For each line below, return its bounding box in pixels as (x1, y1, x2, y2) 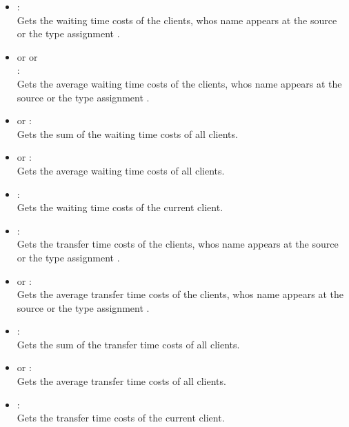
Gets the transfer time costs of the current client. (17, 410, 225, 425)
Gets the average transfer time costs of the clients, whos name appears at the (17, 287, 344, 301)
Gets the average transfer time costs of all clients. (17, 374, 226, 388)
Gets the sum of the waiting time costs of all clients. (17, 126, 238, 141)
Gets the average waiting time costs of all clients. (17, 163, 225, 177)
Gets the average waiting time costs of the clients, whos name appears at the (17, 76, 342, 90)
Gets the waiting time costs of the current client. (17, 200, 223, 215)
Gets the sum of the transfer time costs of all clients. (17, 337, 240, 351)
